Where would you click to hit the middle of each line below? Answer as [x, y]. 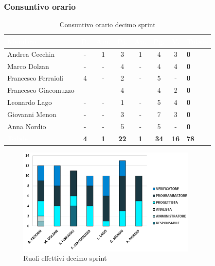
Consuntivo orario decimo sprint [107, 25]
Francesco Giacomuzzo [41, 90]
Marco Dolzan [28, 66]
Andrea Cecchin [31, 54]
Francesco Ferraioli [35, 78]
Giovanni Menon [32, 114]
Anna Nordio [27, 126]
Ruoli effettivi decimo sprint [65, 258]
